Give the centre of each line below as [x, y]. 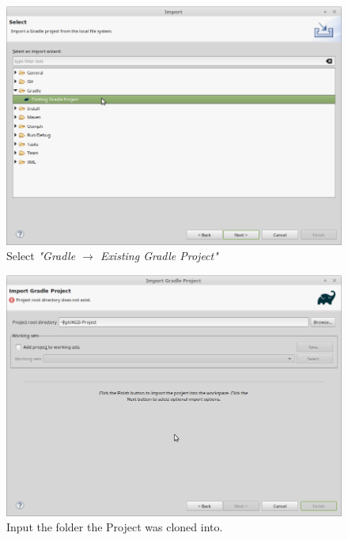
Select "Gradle [41, 256]
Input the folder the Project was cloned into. [115, 527]
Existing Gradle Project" [159, 256]
